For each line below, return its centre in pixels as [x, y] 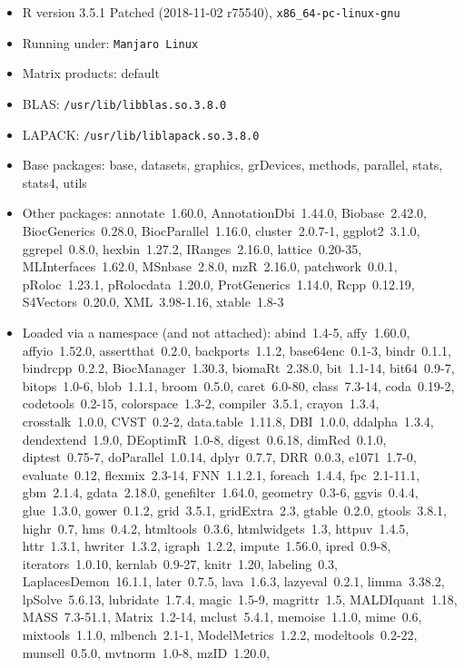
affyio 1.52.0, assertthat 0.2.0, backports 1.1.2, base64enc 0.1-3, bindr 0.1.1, [237, 350]
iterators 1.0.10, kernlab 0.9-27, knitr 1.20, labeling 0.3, [180, 563]
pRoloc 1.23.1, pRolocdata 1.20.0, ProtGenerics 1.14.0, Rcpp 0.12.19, [218, 284]
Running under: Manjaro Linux [110, 42]
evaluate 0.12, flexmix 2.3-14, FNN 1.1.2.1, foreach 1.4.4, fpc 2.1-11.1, [221, 474]
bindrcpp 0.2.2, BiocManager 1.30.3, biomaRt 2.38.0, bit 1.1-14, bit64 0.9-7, [238, 368]
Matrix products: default [91, 73]
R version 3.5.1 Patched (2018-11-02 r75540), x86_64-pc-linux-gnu [211, 12]
